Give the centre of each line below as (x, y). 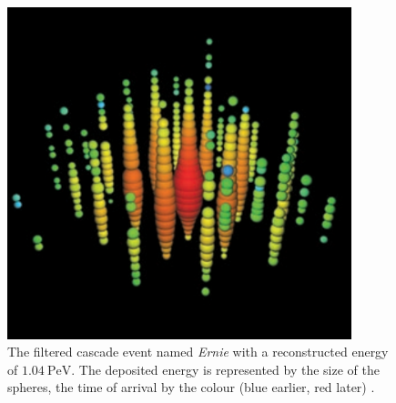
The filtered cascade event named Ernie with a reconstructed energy (198, 352)
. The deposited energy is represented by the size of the (225, 369)
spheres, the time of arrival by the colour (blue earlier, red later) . (191, 387)
